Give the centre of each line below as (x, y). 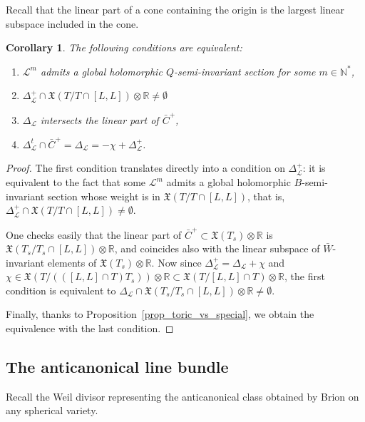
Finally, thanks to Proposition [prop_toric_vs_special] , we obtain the (160, 314)
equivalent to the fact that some (76, 182)
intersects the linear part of (99, 119)
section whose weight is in (104, 196)
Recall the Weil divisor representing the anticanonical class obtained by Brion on (182, 396)
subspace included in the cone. (72, 23)
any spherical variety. (52, 410)
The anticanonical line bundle (117, 367)
